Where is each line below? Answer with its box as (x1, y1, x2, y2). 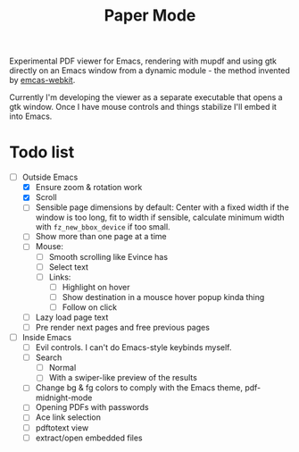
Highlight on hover (62, 281, 131, 292)
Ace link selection (35, 412, 101, 423)
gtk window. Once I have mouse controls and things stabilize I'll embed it (9, 102, 277, 113)
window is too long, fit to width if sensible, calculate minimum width (35, 212, 285, 223)
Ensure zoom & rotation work (35, 182, 143, 193)
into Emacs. (9, 111, 53, 121)
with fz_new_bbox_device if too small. (35, 222, 171, 232)
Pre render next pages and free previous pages (35, 322, 210, 332)
